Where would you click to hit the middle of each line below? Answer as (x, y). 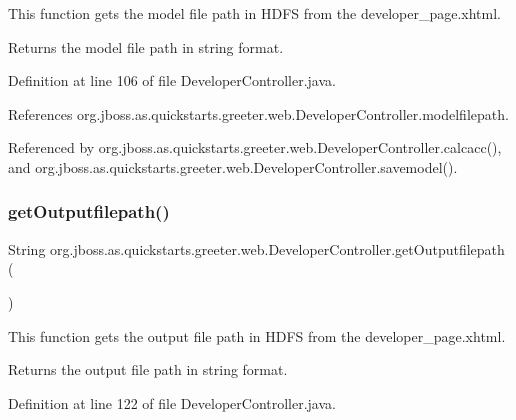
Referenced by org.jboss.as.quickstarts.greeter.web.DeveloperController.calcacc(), (255, 147)
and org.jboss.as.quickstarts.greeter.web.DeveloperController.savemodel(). (233, 166)
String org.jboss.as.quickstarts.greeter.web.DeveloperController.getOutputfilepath (256, 248)
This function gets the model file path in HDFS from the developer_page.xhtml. (254, 13)
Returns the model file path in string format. (146, 46)
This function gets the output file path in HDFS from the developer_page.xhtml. (257, 335)
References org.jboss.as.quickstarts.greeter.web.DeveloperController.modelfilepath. (258, 113)
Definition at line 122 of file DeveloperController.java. (172, 402)
